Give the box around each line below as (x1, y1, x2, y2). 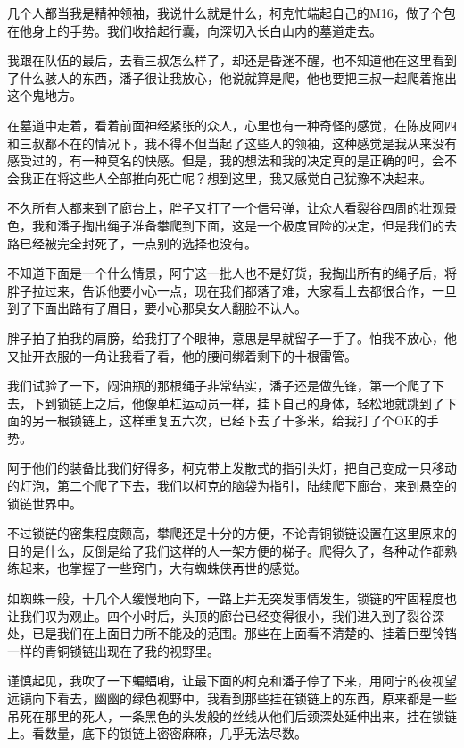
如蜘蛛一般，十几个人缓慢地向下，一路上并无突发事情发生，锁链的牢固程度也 (7, 589, 457, 608)
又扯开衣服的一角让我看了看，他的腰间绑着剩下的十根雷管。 (7, 346, 357, 365)
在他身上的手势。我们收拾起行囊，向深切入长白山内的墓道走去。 (7, 21, 382, 39)
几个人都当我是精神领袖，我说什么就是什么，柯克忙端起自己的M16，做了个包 (7, 4, 456, 21)
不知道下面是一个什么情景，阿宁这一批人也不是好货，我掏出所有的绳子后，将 (7, 264, 457, 282)
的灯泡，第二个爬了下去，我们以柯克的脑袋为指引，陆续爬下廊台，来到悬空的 (7, 476, 457, 495)
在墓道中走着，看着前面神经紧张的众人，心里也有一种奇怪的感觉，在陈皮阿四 (7, 115, 457, 134)
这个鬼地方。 (7, 86, 82, 105)
